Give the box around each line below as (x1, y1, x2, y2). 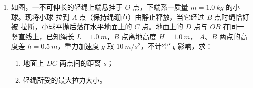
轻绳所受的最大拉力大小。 (23, 74, 107, 85)
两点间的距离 (59, 57, 101, 68)
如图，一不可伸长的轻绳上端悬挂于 (11, 2, 123, 12)
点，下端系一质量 (132, 2, 188, 12)
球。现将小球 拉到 (11, 11, 70, 22)
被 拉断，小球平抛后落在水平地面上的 (11, 21, 132, 32)
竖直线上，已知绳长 (11, 31, 74, 41)
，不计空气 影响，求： (140, 41, 213, 51)
